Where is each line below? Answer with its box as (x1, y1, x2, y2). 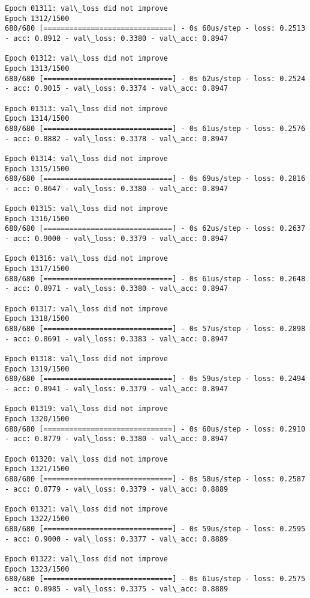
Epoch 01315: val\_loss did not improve (5, 204, 168, 213)
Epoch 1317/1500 (5, 264, 70, 273)
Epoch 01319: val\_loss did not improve (5, 404, 168, 413)
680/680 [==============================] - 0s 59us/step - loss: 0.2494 (5, 374, 306, 383)
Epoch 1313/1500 (5, 64, 70, 73)
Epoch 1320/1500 (5, 414, 70, 423)
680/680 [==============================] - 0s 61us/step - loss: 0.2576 (5, 124, 306, 133)
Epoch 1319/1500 (5, 364, 70, 373)
